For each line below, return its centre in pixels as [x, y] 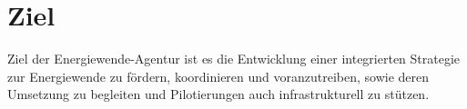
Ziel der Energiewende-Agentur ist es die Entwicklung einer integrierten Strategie [234, 59]
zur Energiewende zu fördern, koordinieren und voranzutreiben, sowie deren [218, 76]
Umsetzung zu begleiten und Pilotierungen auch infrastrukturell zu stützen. [218, 94]
